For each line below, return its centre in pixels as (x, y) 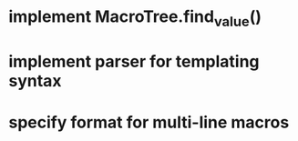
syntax (35, 81)
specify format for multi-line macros (149, 122)
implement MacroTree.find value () (135, 18)
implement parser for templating (134, 61)
